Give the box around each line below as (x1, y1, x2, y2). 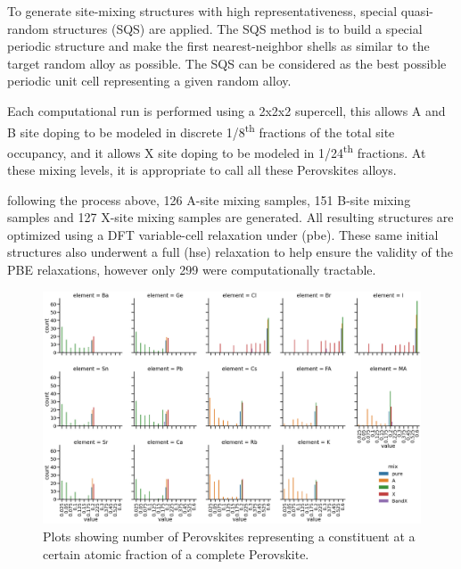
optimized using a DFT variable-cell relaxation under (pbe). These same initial (7, 225, 439, 243)
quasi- (400, 2, 433, 20)
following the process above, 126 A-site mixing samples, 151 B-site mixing (7, 190, 411, 209)
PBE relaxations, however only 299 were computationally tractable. (7, 260, 376, 279)
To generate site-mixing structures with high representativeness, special (7, 2, 398, 20)
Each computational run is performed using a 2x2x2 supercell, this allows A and (7, 101, 446, 120)
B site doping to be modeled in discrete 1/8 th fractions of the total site (7, 120, 395, 141)
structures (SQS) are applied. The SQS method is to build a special (53, 19, 423, 37)
